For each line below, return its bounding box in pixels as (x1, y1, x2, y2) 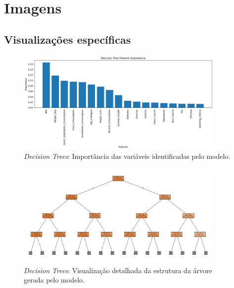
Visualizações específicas (4, 31, 131, 47)
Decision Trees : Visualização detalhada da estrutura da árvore (24, 265, 212, 275)
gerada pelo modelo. (24, 275, 85, 285)
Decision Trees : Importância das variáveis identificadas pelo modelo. (24, 151, 231, 161)
